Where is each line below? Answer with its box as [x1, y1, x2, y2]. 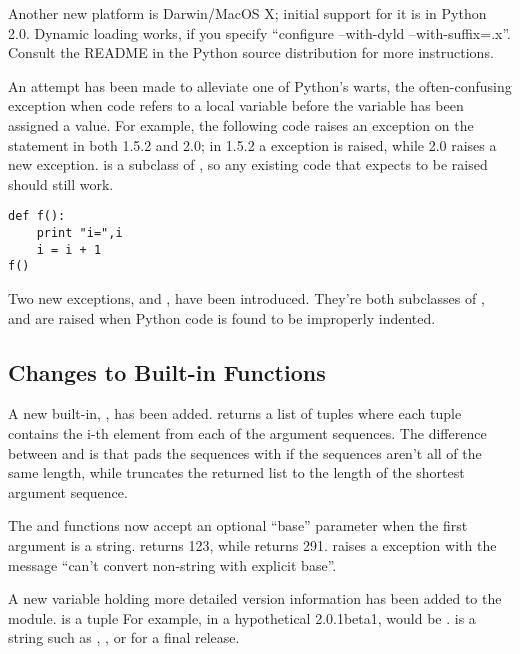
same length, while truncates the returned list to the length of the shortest [8, 462, 465, 483]
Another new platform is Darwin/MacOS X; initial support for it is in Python [8, 3, 487, 23]
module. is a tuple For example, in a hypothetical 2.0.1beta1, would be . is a [8, 607, 476, 628]
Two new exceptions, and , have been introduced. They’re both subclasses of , [8, 287, 485, 308]
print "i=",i [36, 226, 123, 240]
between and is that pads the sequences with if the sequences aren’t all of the [8, 442, 482, 463]
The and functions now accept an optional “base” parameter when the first [8, 515, 468, 536]
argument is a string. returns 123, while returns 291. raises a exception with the [8, 534, 497, 555]
